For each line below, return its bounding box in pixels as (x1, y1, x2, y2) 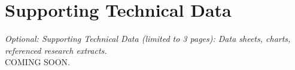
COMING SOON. (5, 56, 71, 68)
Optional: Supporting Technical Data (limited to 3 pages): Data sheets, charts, (5, 32, 291, 45)
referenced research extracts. (5, 44, 107, 56)
